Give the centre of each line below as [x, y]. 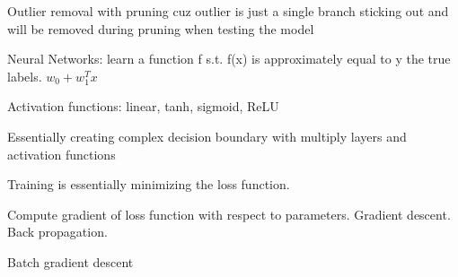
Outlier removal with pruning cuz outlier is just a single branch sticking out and [228, 11]
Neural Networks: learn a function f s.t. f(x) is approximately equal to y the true [229, 59]
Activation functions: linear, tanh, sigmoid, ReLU [143, 106]
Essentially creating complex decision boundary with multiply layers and [207, 136]
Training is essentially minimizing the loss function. [149, 184]
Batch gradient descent [70, 261]
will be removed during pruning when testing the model [161, 28]
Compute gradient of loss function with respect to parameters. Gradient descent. [229, 214]
